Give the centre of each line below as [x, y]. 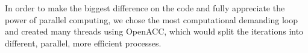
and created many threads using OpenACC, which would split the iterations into [154, 31]
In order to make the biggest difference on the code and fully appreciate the [145, 8]
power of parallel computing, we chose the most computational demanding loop [151, 19]
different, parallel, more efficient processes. [83, 43]
